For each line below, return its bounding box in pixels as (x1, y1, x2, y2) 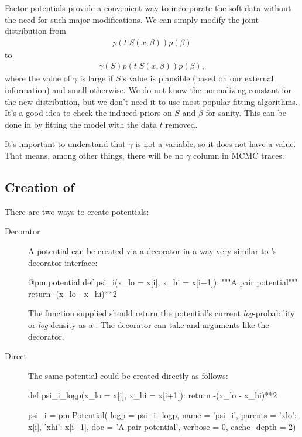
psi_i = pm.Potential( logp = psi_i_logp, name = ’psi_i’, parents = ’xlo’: (28, 408, 297, 421)
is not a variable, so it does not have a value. (135, 138, 296, 150)
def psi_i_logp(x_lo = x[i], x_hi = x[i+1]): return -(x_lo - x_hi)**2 (28, 389, 277, 401)
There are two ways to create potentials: (5, 205, 149, 217)
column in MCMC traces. (193, 149, 284, 161)
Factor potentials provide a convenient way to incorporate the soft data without (5, 2, 291, 13)
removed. (165, 118, 198, 130)
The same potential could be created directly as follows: (28, 369, 228, 381)
